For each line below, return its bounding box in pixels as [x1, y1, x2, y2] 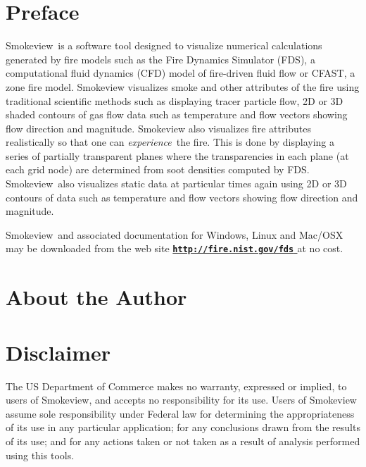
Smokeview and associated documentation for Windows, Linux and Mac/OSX [6, 227, 343, 242]
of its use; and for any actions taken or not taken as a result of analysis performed [6, 433, 360, 448]
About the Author [6, 282, 187, 311]
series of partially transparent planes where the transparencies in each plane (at [6, 148, 349, 163]
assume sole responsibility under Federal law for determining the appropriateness [6, 406, 355, 421]
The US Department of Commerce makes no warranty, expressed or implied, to [6, 378, 347, 393]
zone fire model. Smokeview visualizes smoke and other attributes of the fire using [6, 79, 360, 94]
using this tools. [6, 447, 75, 462]
